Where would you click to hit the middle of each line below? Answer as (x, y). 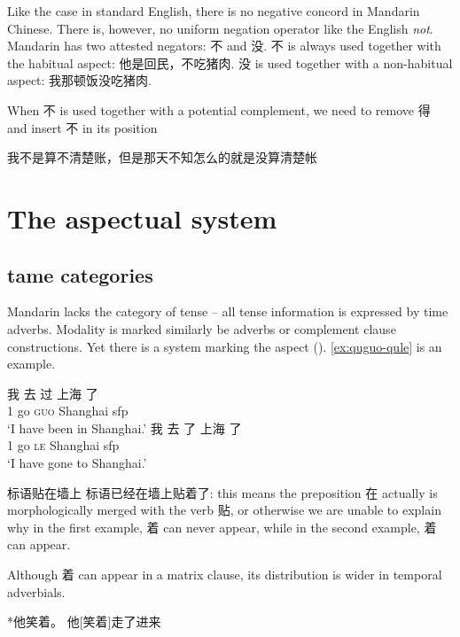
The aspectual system (142, 218)
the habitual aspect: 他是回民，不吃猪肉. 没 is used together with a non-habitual (230, 62)
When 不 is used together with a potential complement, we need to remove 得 (219, 109)
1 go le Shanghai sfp (63, 445)
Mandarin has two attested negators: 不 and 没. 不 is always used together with (224, 46)
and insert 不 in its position (82, 127)
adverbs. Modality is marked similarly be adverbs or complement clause (202, 328)
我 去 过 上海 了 (53, 393)
